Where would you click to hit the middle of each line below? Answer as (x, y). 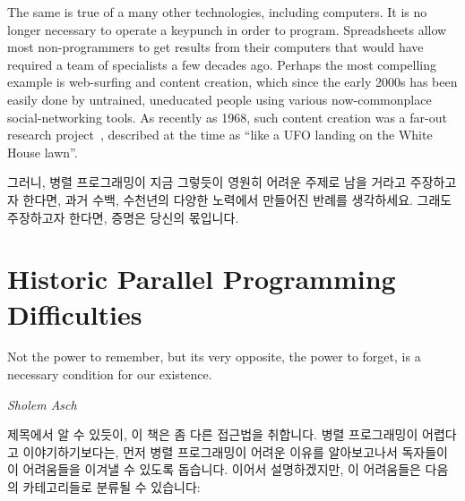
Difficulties (75, 314)
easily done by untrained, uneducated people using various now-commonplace (220, 99)
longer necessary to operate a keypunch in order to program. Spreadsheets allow (227, 29)
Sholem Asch (42, 404)
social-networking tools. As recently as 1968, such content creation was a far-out (227, 117)
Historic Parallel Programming (202, 279)
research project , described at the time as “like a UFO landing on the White (220, 135)
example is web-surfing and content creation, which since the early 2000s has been (232, 82)
